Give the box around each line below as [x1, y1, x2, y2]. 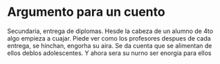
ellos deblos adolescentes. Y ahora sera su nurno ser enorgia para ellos [7, 49, 212, 57]
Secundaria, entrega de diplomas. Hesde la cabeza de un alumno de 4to [7, 27, 213, 35]
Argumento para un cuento [7, 4, 165, 20]
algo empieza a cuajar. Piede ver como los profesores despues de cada [7, 34, 211, 42]
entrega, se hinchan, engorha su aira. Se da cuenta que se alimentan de [7, 41, 212, 50]
